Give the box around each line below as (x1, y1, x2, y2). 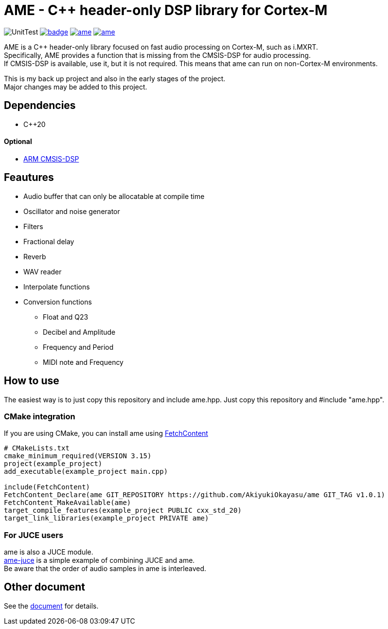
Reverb (23, 252, 46, 261)
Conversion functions (23, 297, 92, 306)
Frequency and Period (43, 342, 114, 351)
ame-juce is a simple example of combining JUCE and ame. (4, 556, 195, 564)
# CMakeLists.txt (4, 444, 70, 452)
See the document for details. (4, 601, 99, 610)
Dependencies (4, 99, 76, 112)
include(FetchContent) (4, 483, 90, 491)
